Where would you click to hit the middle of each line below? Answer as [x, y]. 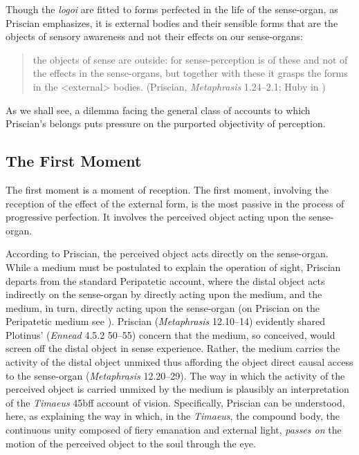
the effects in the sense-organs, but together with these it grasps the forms [190, 73]
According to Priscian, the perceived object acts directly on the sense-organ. [167, 253]
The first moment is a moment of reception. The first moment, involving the [167, 189]
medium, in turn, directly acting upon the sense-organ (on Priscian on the [163, 307]
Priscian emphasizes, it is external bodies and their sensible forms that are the [172, 22]
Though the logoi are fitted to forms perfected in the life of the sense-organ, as [172, 9]
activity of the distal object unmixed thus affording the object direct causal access [179, 362]
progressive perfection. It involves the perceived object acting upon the [156, 217]
